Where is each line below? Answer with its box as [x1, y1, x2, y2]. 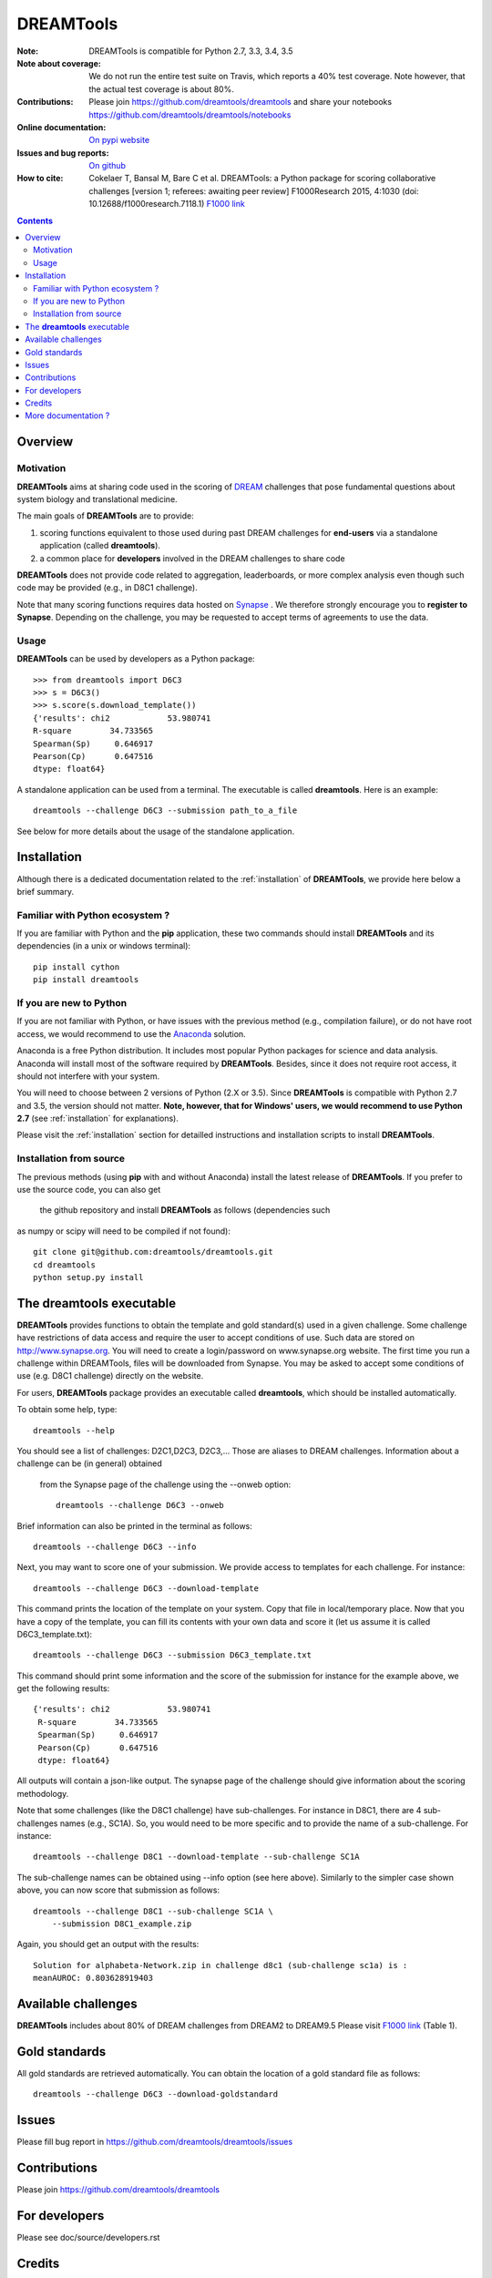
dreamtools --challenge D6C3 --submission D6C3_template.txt [33, 1650, 312, 1660]
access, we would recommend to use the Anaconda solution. [16, 1028, 246, 1039]
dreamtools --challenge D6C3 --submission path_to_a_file [33, 806, 298, 816]
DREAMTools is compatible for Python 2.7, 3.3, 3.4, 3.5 [88, 46, 293, 56]
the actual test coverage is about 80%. [88, 83, 234, 95]
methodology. [16, 1788, 69, 1799]
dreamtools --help [33, 1425, 116, 1435]
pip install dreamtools [33, 975, 139, 985]
